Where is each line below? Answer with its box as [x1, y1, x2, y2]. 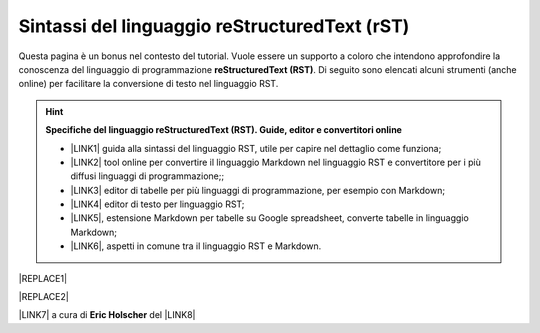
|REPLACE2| [18, 291, 69, 303]
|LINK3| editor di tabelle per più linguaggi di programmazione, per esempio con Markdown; [70, 184, 445, 196]
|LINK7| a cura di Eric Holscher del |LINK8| [18, 309, 196, 321]
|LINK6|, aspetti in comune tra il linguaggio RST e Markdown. [70, 240, 322, 252]
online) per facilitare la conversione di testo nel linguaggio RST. [18, 78, 279, 90]
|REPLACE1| [18, 272, 68, 284]
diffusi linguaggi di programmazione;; [70, 170, 225, 182]
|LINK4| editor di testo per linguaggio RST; [70, 198, 245, 210]
